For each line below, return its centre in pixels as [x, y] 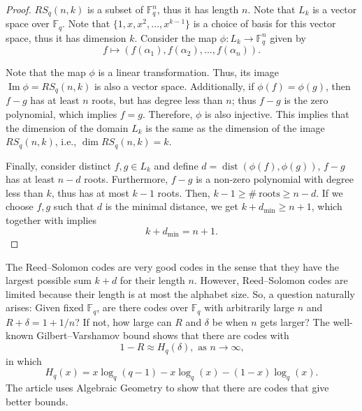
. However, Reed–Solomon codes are [271, 280]
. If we [330, 192]
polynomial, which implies [61, 114]
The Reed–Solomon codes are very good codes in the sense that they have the [172, 266]
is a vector [335, 9]
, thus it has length [198, 9]
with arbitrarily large [249, 307]
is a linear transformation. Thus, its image [189, 72]
